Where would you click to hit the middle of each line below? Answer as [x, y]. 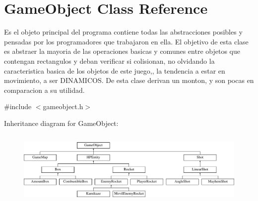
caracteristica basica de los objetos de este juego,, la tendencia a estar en [115, 70]
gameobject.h [63, 106]
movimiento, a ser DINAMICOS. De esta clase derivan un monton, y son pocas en [129, 80]
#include [18, 106]
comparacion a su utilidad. [44, 90]
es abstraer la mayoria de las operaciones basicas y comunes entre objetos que [122, 51]
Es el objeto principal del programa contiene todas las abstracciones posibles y [123, 32]
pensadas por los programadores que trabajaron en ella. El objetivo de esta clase [126, 41]
